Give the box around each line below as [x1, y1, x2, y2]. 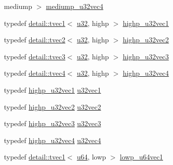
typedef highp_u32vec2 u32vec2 [4, 101, 101, 112]
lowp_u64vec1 [119, 152, 163, 162]
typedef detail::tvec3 [4, 51, 65, 61]
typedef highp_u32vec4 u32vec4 [4, 135, 101, 145]
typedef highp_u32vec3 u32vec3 [4, 118, 101, 129]
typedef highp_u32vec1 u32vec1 [4, 84, 101, 95]
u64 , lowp [77, 152, 106, 162]
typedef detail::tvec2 [4, 34, 65, 45]
